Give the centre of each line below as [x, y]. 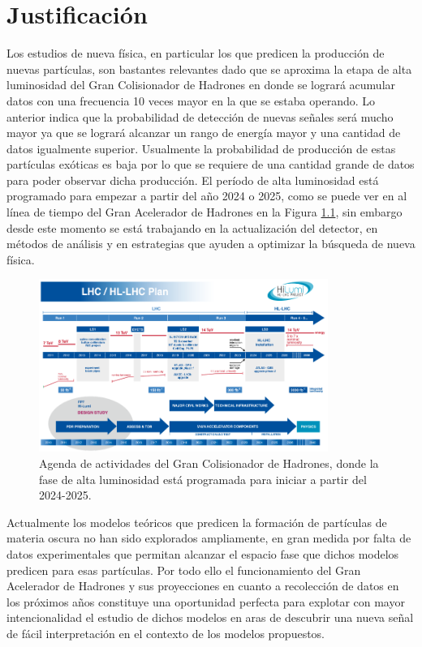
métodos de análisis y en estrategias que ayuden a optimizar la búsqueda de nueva [211, 244]
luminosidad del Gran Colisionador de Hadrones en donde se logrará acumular [201, 85]
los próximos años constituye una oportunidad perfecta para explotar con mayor [206, 601]
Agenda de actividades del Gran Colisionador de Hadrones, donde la [209, 463]
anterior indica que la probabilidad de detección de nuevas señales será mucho [200, 116]
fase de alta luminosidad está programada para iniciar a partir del [203, 479]
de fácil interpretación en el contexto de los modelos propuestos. [166, 633]
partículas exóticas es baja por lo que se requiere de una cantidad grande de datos [211, 164]
